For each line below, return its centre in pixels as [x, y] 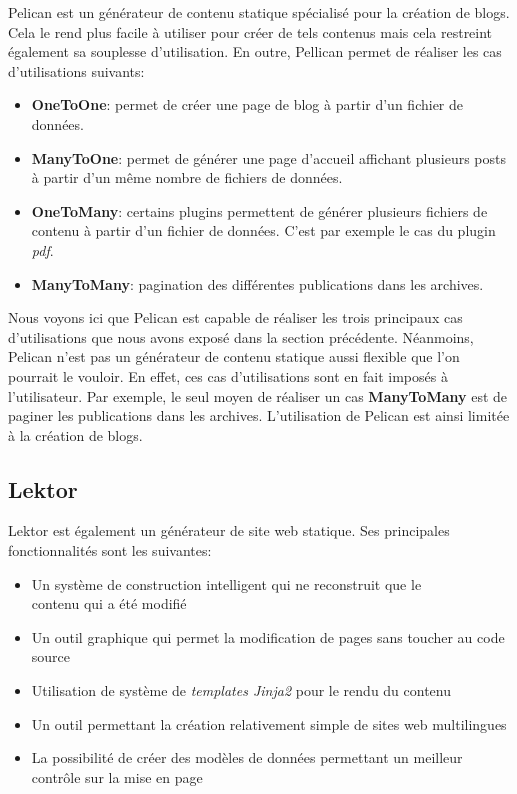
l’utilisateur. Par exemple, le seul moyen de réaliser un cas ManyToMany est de [258, 395]
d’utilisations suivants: [76, 70]
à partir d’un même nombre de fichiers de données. [187, 177]
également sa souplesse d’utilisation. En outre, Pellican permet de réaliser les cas [255, 51]
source [51, 656]
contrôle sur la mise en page [117, 776]
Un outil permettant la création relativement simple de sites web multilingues [269, 723]
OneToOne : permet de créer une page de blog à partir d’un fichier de [247, 104]
